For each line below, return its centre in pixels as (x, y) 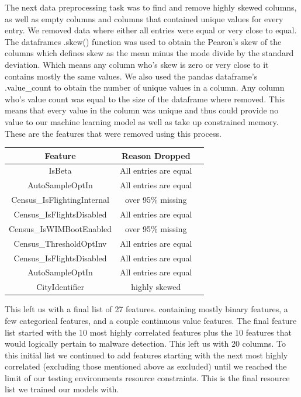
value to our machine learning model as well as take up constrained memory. (142, 121)
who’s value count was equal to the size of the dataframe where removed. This (145, 99)
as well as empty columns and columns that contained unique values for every (144, 18)
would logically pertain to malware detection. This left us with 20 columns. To (145, 344)
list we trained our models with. (62, 389)
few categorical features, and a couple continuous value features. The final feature (151, 320)
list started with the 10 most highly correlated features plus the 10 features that (148, 332)
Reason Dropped (156, 155)
